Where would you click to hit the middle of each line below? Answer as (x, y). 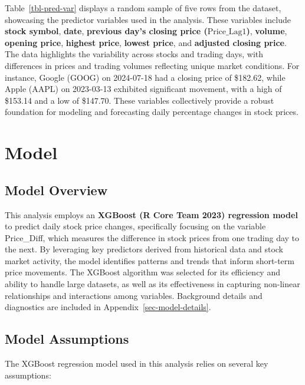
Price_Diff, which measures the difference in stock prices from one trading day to (152, 237)
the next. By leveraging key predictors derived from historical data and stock (144, 249)
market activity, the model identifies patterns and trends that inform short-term (150, 260)
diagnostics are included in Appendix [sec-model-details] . (108, 307)
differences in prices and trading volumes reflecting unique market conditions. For (152, 65)
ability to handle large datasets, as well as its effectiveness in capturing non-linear (152, 284)
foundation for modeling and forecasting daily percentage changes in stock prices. (152, 112)
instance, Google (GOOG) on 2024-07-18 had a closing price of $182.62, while (145, 77)
